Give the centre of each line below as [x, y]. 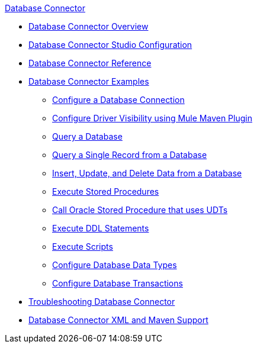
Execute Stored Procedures [106, 191]
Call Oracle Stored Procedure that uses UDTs [140, 210]
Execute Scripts [83, 246]
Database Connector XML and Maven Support [118, 320]
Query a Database [87, 136]
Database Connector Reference [90, 63]
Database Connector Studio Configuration [110, 45]
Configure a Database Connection [118, 100]
